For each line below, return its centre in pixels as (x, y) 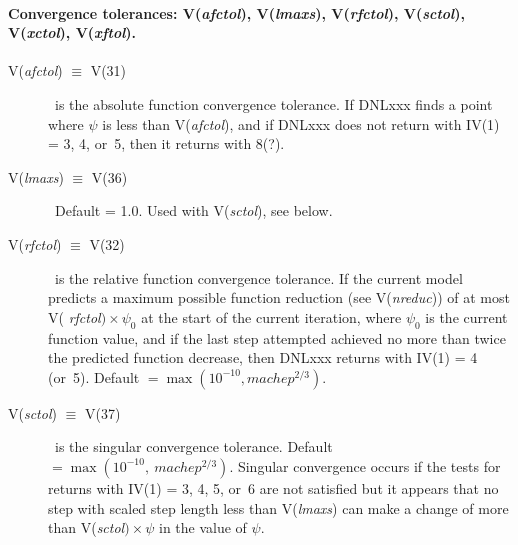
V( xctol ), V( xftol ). (72, 32)
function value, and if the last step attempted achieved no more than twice (277, 337)
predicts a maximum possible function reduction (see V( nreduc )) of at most (279, 297)
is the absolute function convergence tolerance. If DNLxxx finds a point (273, 103)
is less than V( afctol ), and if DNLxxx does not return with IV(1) (301, 123)
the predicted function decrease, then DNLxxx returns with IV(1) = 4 (263, 357)
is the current (466, 316)
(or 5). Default (94, 376)
